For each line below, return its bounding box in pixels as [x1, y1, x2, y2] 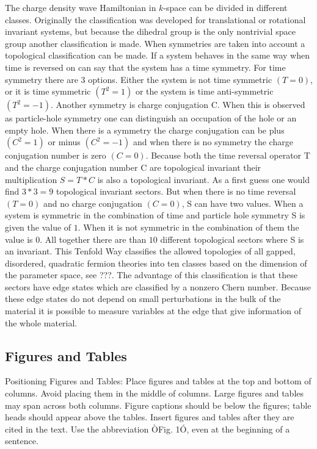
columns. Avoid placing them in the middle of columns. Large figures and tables [5, 387, 304, 400]
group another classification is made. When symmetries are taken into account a [5, 37, 305, 49]
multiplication [5, 173, 57, 185]
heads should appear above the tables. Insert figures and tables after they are [5, 411, 294, 423]
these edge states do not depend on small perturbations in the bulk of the [5, 292, 281, 305]
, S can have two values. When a [181, 196, 304, 209]
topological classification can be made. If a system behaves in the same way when [5, 49, 310, 62]
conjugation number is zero [5, 149, 106, 162]
